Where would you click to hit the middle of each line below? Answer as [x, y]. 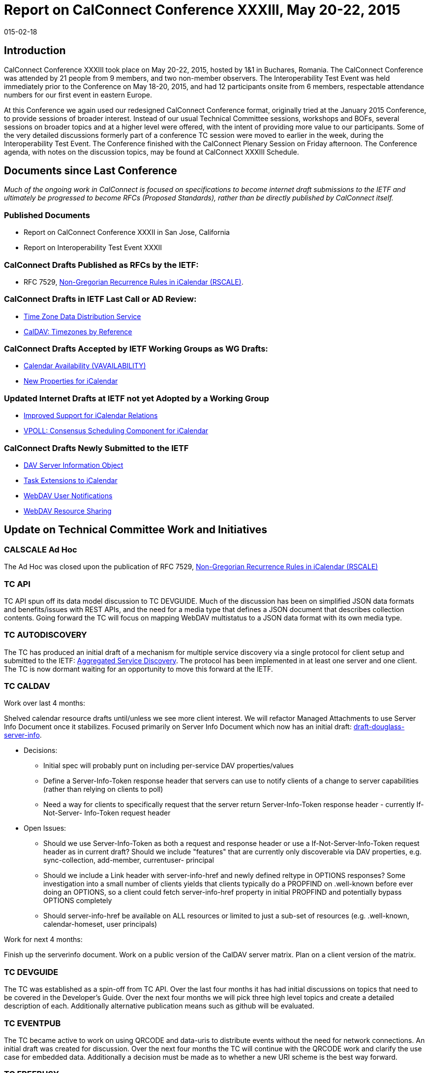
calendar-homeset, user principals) [100, 924]
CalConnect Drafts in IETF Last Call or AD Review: [100, 299]
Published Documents [47, 215]
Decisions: [41, 750]
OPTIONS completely [78, 901]
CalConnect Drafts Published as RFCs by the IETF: [101, 265]
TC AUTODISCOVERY [46, 635]
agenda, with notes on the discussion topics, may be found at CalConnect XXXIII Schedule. [152, 152]
